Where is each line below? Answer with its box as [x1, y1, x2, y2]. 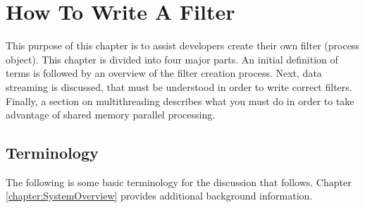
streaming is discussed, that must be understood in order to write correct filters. [6, 79, 352, 94]
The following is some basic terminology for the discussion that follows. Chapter [6, 174, 352, 189]
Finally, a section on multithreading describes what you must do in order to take [6, 93, 354, 108]
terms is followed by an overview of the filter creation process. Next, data [6, 66, 322, 80]
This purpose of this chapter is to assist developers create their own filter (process [6, 38, 359, 53]
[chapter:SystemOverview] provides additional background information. [6, 188, 313, 203]
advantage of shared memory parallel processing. [6, 107, 216, 122]
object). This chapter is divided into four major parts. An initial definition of [6, 51, 338, 66]
